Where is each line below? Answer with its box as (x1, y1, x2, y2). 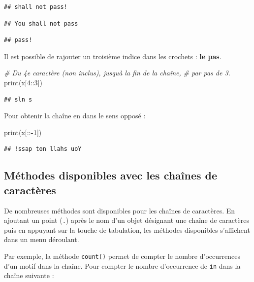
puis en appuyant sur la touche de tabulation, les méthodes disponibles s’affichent (4, 224, 250, 235)
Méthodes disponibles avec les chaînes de (4, 168, 218, 183)
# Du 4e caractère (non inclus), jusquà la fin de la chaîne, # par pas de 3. (4, 68, 230, 78)
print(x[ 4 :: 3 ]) (4, 77, 42, 87)
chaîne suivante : (4, 270, 54, 281)
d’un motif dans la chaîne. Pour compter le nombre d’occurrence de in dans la (4, 260, 241, 271)
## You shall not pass (4, 20, 78, 27)
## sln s (4, 96, 32, 103)
